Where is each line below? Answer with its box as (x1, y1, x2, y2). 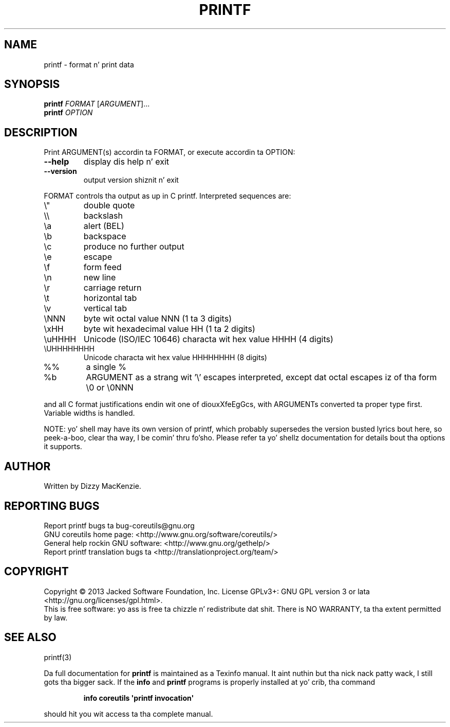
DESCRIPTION (4, 126, 78, 139)
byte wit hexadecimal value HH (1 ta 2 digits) (83, 324, 255, 334)
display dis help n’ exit (83, 156, 170, 167)
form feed (83, 262, 122, 273)
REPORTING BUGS (4, 499, 100, 512)
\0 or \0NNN (86, 382, 134, 393)
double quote (83, 200, 135, 211)
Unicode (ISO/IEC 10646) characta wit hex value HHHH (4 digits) (83, 334, 333, 345)
